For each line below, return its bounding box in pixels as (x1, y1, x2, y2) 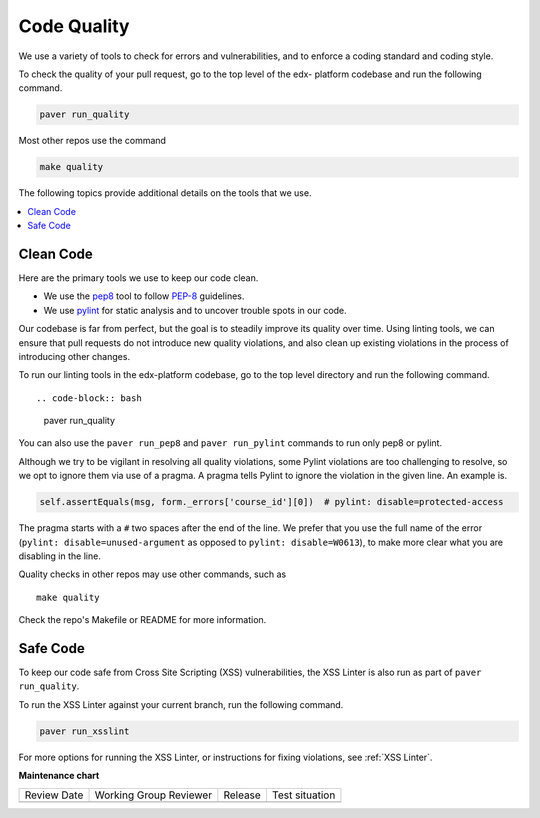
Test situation (271, 788, 336, 802)
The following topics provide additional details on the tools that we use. (18, 187, 312, 199)
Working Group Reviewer (94, 788, 213, 802)
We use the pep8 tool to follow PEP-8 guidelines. (43, 290, 245, 302)
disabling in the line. (18, 550, 102, 562)
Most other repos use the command (18, 135, 167, 147)
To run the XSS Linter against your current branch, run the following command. (18, 698, 344, 710)
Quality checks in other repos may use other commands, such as (18, 568, 287, 580)
